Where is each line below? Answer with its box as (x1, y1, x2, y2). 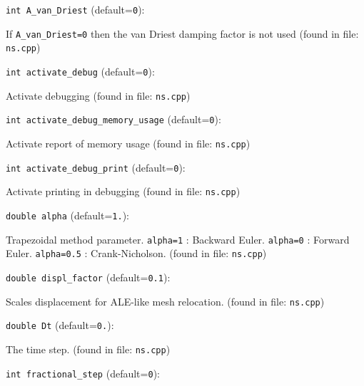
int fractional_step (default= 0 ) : (6, 365, 160, 380)
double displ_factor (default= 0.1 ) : (6, 269, 171, 284)
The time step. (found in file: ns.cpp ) (6, 341, 171, 356)
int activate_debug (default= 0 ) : (6, 63, 155, 78)
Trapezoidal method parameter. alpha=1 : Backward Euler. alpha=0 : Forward (6, 231, 350, 246)
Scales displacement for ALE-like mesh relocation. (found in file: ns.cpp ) (6, 293, 325, 308)
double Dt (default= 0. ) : (6, 318, 114, 333)
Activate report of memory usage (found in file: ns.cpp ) (6, 135, 251, 150)
